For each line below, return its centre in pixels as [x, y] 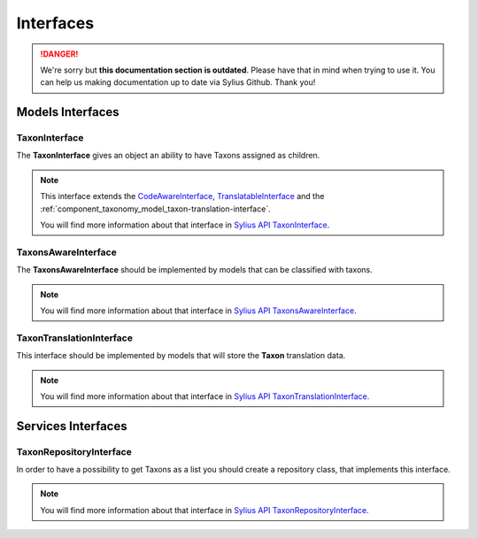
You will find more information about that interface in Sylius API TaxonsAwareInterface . [199, 311]
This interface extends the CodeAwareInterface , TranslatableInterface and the [182, 196]
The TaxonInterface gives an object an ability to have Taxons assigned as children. [168, 156]
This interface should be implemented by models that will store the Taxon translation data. [181, 356]
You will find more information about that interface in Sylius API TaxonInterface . [185, 225]
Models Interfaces [68, 112]
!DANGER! [59, 54]
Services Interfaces [72, 426]
